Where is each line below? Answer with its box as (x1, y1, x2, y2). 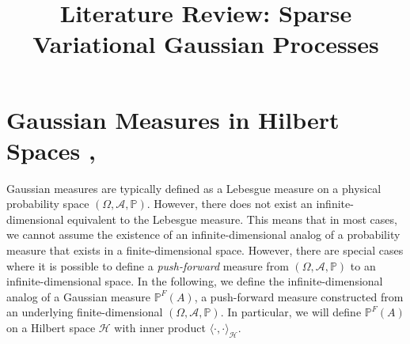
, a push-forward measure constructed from (194, 288, 404, 304)
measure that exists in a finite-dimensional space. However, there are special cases (6, 242, 404, 259)
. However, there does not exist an (146, 195, 313, 212)
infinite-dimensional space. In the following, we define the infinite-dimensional (6, 273, 383, 289)
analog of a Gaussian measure (6, 288, 150, 304)
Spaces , (6, 134, 96, 166)
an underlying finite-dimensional (6, 304, 163, 320)
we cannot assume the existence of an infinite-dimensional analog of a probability (6, 226, 401, 243)
